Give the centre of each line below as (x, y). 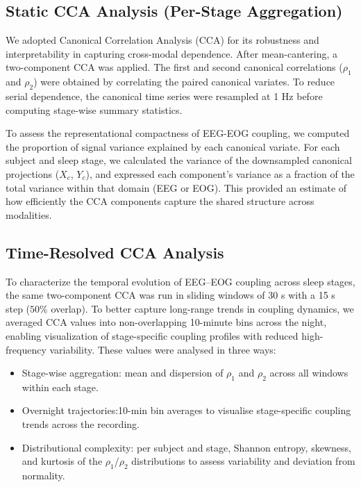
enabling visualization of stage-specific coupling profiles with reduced (152, 335)
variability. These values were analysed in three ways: (163, 349)
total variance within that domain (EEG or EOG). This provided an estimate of (176, 187)
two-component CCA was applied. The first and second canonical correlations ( (174, 67)
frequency (26, 349)
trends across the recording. (81, 424)
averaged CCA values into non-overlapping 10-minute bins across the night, (166, 322)
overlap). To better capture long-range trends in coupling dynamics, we (202, 308)
